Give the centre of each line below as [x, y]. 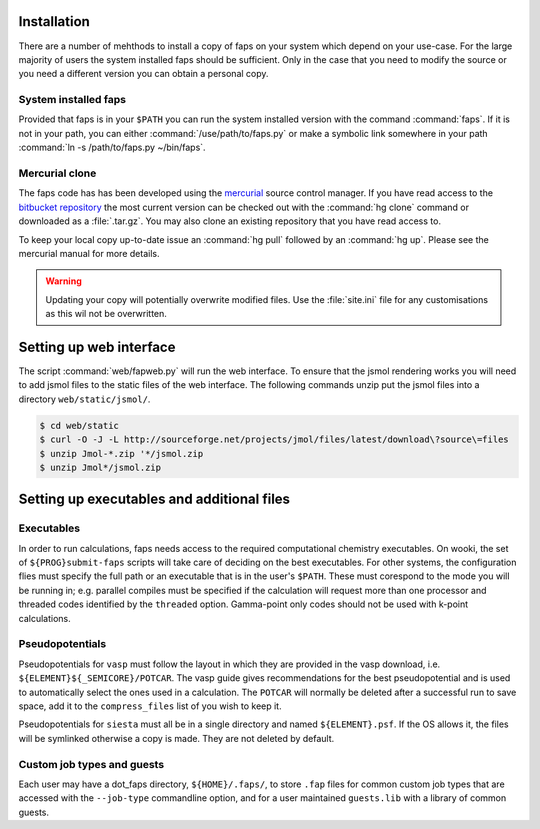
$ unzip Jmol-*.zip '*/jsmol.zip [121, 453]
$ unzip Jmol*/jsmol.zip [100, 467]
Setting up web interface [97, 346]
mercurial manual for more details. [89, 253]
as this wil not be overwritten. [106, 314]
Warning [63, 281]
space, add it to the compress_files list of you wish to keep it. [150, 706]
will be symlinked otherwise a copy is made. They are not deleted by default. [176, 738]
